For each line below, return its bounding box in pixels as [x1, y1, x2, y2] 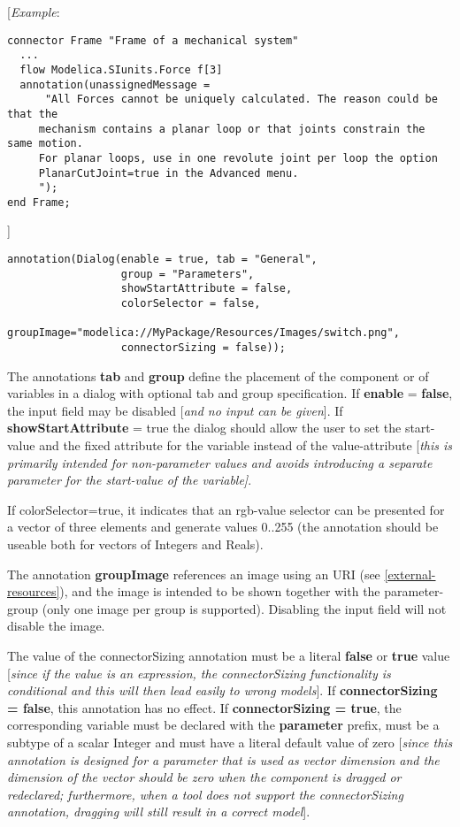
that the [7, 107, 58, 120]
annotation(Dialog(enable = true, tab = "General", [7, 253, 318, 266]
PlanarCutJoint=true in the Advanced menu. [38, 166, 299, 180]
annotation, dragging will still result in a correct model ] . [7, 802, 310, 821]
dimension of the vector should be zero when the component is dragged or [7, 768, 402, 786]
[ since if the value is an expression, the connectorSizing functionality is [7, 663, 391, 682]
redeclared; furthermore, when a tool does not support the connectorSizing [7, 785, 403, 803]
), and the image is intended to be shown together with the [59, 582, 380, 601]
